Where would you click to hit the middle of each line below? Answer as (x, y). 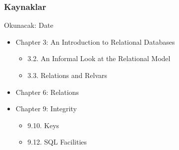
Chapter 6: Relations (47, 92)
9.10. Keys (43, 125)
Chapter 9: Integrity (46, 109)
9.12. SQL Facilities (57, 142)
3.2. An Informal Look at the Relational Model (99, 58)
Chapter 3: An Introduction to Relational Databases (95, 41)
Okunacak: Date (29, 25)
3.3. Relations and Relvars (67, 75)
